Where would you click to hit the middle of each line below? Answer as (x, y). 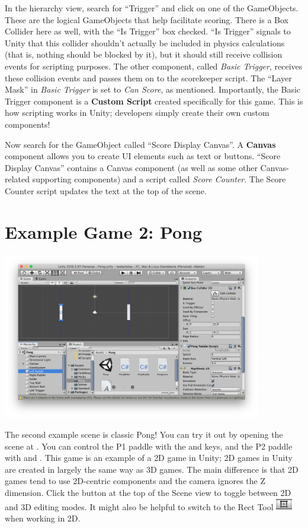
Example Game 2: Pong (104, 231)
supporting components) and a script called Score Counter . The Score (159, 179)
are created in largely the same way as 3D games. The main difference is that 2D (152, 469)
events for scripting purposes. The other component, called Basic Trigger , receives (154, 66)
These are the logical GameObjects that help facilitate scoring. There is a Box (147, 19)
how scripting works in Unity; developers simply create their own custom (137, 113)
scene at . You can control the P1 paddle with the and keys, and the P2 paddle (149, 446)
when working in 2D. (43, 518)
